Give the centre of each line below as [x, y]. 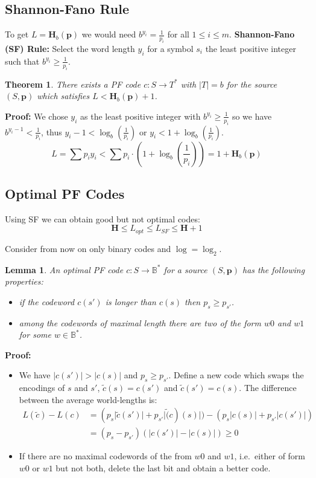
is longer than [131, 301]
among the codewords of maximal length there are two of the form [140, 322]
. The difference [268, 388]
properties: [24, 281]
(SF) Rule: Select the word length [70, 48]
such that [22, 61]
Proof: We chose [36, 116]
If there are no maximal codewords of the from [105, 456]
